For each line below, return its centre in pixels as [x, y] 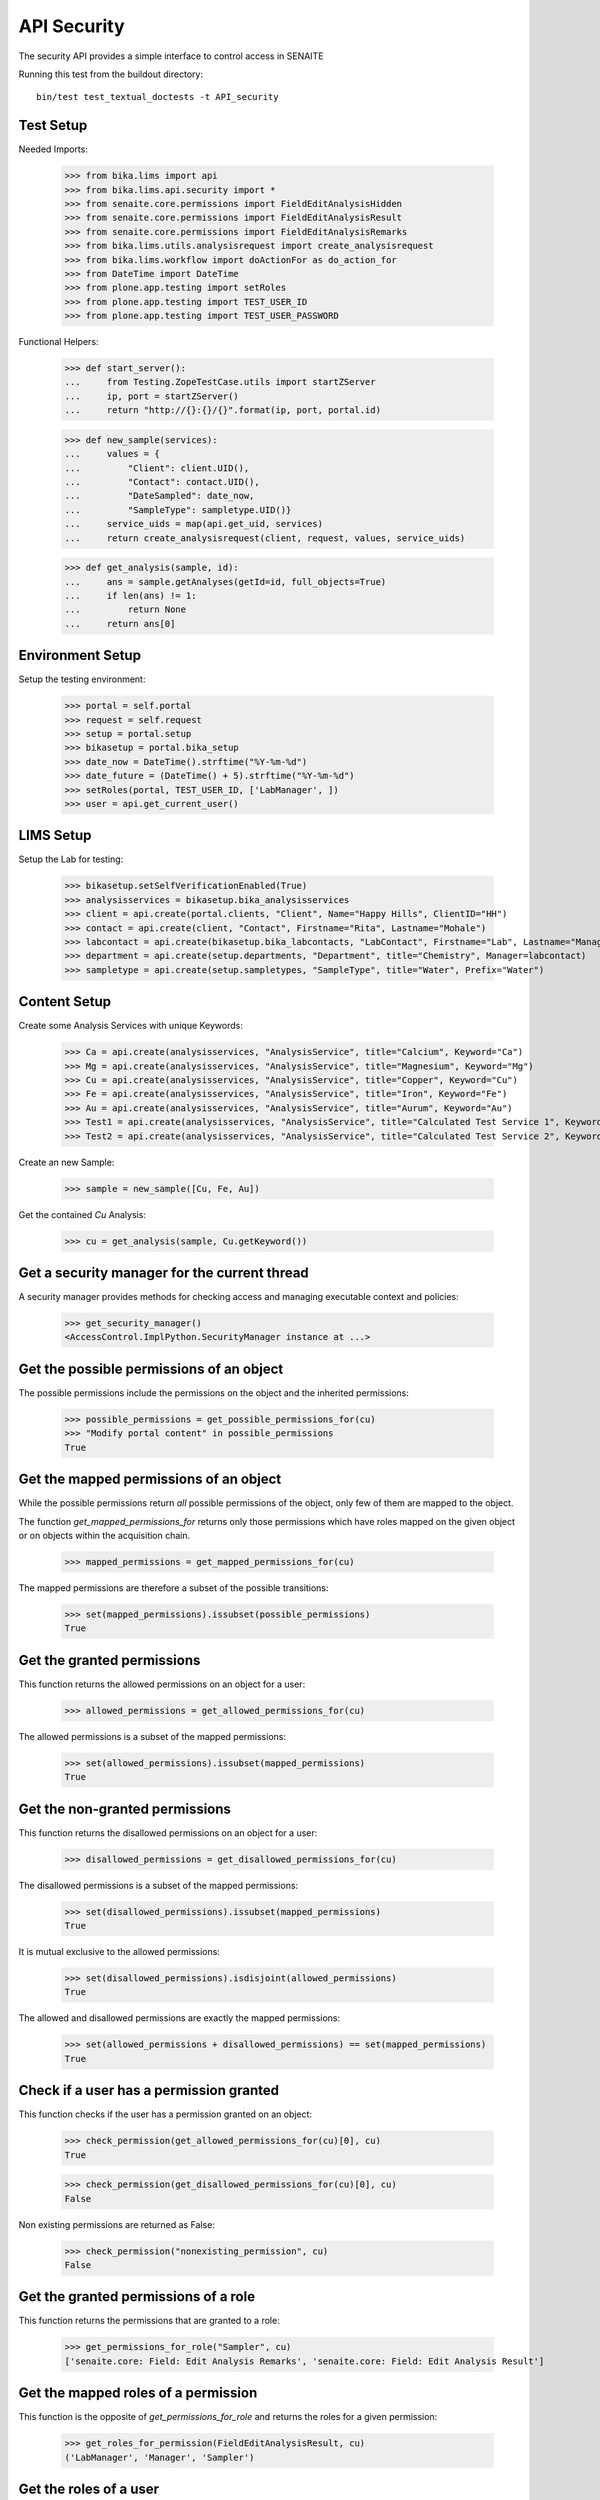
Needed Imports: [53, 149]
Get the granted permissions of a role [136, 2296]
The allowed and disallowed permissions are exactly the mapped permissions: [179, 2018]
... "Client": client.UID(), [157, 468]
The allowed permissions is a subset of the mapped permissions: [152, 1736]
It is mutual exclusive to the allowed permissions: [119, 1951]
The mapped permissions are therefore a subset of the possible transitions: [173, 1587]
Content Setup [65, 1001]
